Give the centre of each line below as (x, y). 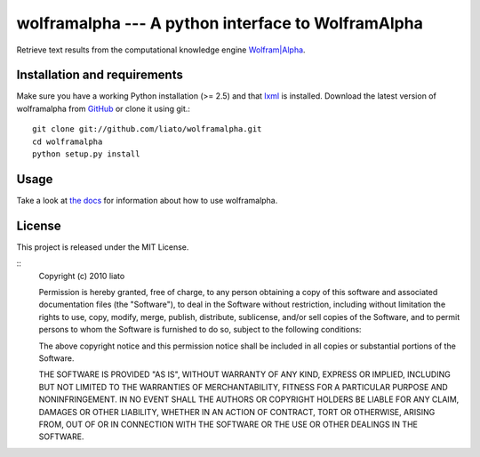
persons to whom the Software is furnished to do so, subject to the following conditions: (200, 330)
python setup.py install (86, 154)
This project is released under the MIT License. (103, 247)
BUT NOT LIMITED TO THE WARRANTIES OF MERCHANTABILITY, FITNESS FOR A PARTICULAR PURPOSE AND (243, 387)
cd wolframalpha (68, 141)
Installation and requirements (100, 75)
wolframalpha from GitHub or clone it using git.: (104, 108)
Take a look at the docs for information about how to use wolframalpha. (147, 200)
